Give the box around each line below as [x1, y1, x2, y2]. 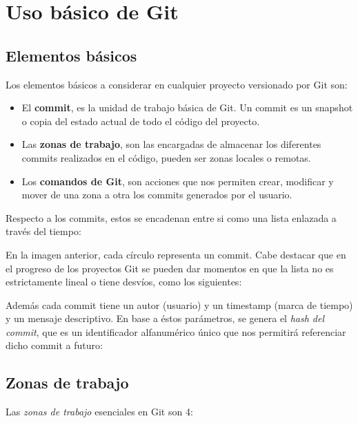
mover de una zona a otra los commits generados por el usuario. [21, 187, 292, 202]
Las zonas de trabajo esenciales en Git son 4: [6, 404, 193, 419]
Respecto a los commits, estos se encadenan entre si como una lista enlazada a [6, 210, 337, 225]
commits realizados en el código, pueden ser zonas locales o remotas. [21, 150, 311, 164]
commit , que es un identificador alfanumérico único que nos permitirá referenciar [6, 324, 346, 339]
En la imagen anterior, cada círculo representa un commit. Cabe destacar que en [6, 247, 346, 261]
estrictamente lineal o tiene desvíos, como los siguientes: [6, 274, 242, 289]
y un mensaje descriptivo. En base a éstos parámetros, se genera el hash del [6, 311, 325, 326]
